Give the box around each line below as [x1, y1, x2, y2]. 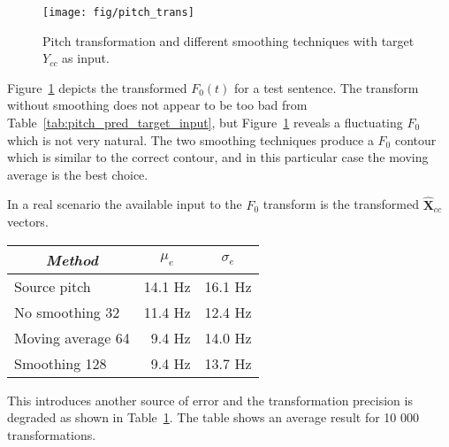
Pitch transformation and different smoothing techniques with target [42, 31, 415, 50]
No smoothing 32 [14, 301, 120, 322]
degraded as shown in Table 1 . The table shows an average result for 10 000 [7, 408, 420, 427]
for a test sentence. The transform [234, 78, 419, 96]
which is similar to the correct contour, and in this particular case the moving [7, 148, 429, 166]
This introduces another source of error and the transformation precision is [7, 390, 413, 409]
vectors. [7, 212, 49, 231]
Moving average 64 [14, 327, 130, 348]
